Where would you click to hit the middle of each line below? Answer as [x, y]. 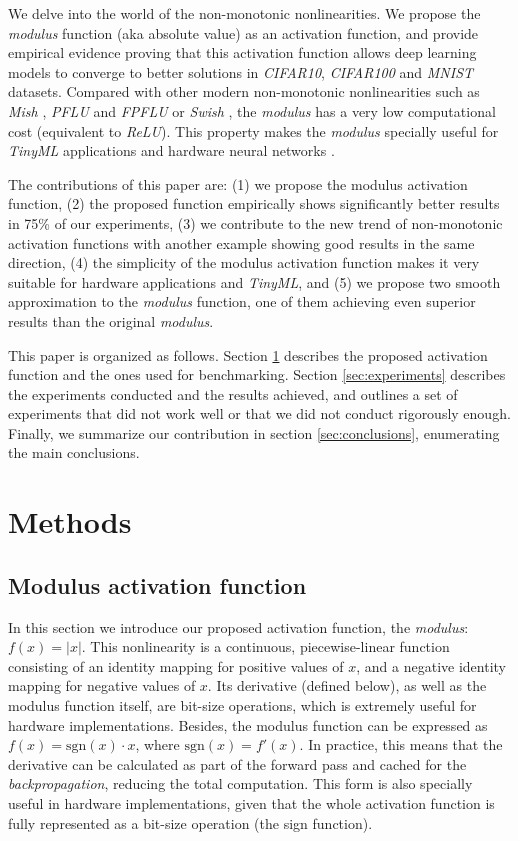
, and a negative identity [431, 665]
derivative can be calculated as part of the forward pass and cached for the [237, 763]
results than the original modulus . [111, 320]
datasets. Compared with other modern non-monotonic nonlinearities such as [244, 91]
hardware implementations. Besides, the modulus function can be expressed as [248, 724]
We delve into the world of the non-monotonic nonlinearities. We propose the [244, 13]
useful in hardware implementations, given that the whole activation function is [251, 802]
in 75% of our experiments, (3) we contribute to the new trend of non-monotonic [255, 222]
